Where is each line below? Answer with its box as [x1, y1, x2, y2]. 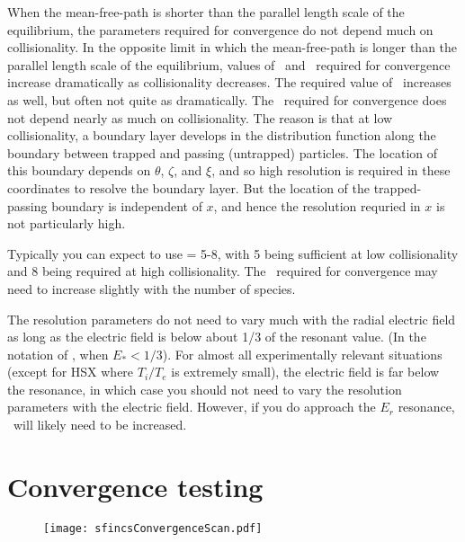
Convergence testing [7, 467, 264, 504]
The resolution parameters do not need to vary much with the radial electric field [7, 309, 456, 328]
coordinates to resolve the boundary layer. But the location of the [7, 178, 371, 197]
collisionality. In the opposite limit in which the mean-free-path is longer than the [7, 38, 458, 57]
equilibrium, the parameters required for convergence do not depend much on [7, 20, 434, 39]
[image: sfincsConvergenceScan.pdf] [43, 521, 263, 535]
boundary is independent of [51, 196, 202, 215]
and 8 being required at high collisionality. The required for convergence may [7, 262, 438, 280]
